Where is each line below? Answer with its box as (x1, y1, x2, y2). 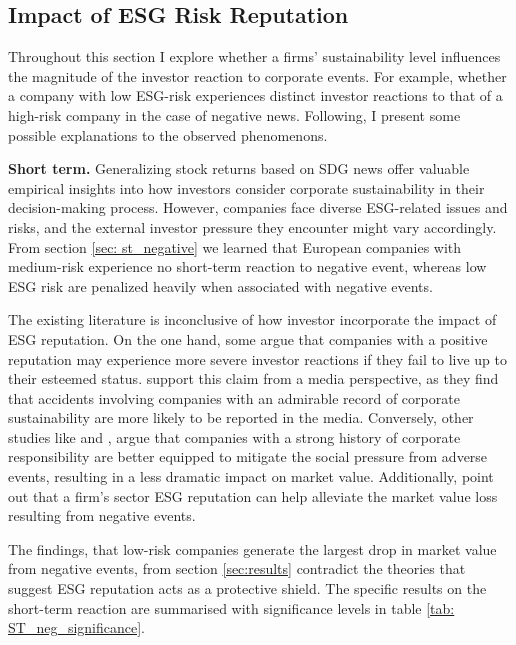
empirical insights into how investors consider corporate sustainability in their (8, 177, 485, 198)
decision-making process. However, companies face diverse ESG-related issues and (8, 197, 508, 218)
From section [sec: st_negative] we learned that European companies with (8, 236, 462, 257)
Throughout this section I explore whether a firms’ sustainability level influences (8, 46, 501, 67)
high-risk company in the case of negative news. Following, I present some (8, 104, 461, 125)
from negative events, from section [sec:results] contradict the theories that (8, 558, 466, 579)
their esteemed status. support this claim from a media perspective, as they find (8, 368, 499, 389)
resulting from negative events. (8, 505, 196, 526)
